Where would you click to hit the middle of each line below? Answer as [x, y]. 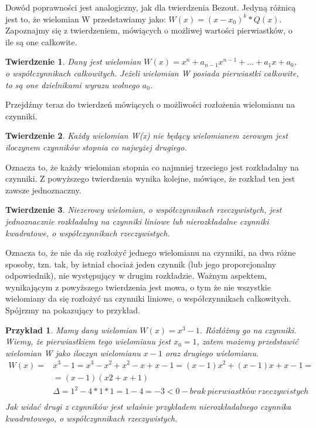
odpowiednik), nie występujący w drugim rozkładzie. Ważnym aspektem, [136, 275]
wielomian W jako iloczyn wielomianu [73, 352]
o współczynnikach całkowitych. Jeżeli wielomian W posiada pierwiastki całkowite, [152, 73]
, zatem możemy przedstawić [247, 341]
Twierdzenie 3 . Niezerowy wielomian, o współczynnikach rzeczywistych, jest [144, 210]
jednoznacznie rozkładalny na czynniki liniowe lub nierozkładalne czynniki [137, 221]
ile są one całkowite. [41, 41]
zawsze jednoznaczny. [43, 190]
